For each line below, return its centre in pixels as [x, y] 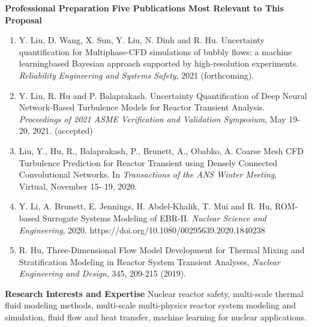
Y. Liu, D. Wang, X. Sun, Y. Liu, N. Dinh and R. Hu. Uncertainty [142, 40]
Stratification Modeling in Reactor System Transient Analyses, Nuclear [149, 261]
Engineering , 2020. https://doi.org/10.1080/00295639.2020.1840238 [142, 229]
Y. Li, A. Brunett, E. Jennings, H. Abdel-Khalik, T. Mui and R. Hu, [145, 206]
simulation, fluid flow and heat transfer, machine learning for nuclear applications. [156, 317]
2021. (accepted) [63, 130]
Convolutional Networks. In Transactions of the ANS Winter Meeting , [148, 174]
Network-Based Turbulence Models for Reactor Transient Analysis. [142, 107]
